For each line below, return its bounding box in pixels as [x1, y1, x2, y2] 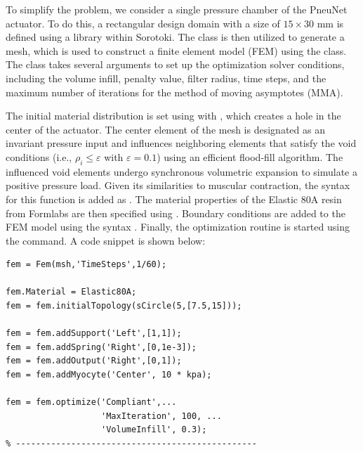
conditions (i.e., [6, 149, 72, 164]
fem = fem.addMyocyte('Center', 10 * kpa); [6, 370, 212, 380]
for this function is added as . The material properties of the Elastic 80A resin [6, 191, 342, 206]
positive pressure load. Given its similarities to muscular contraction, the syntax [6, 178, 350, 193]
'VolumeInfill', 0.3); [101, 425, 207, 435]
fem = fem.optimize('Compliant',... [6, 397, 177, 408]
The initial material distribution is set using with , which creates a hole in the [6, 108, 341, 123]
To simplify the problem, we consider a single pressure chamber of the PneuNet [6, 2, 348, 16]
